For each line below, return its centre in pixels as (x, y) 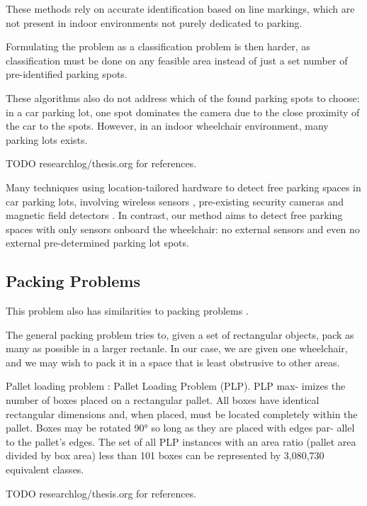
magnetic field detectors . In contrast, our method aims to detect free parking (174, 215)
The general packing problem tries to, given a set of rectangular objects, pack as (180, 334)
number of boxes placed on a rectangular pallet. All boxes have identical (163, 400)
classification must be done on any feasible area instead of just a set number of (177, 60)
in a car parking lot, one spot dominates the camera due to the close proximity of (183, 112)
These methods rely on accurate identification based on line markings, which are (180, 9)
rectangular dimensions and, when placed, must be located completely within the (182, 414)
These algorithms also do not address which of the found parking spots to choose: (183, 97)
